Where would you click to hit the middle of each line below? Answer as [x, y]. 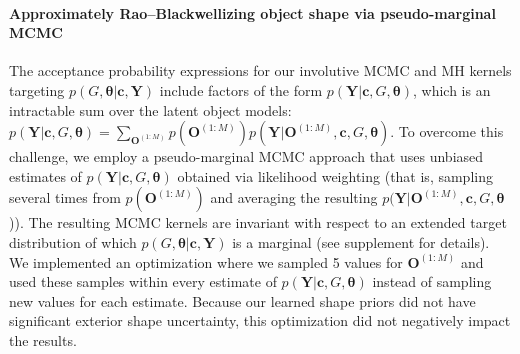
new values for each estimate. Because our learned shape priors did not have [242, 300]
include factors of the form [241, 89]
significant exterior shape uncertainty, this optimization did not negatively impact [260, 320]
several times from [65, 197]
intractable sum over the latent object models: [150, 109]
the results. [43, 339]
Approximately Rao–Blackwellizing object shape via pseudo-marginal [252, 12]
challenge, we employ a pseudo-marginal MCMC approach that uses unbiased [246, 156]
